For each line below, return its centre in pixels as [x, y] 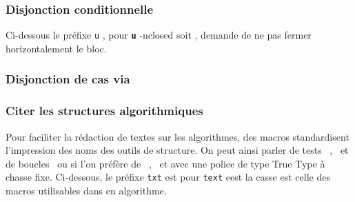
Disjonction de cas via [68, 79]
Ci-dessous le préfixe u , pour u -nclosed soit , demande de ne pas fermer [159, 35]
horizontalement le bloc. [56, 48]
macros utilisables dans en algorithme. [86, 190]
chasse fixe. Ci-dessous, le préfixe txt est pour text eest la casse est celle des [168, 177]
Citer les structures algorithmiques [104, 111]
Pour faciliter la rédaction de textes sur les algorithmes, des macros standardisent [177, 136]
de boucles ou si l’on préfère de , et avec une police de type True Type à [165, 163]
